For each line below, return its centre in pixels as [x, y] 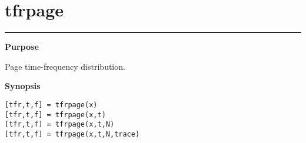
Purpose [22, 47]
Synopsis [23, 86]
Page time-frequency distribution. [65, 66]
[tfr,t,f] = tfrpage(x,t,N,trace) [72, 134]
